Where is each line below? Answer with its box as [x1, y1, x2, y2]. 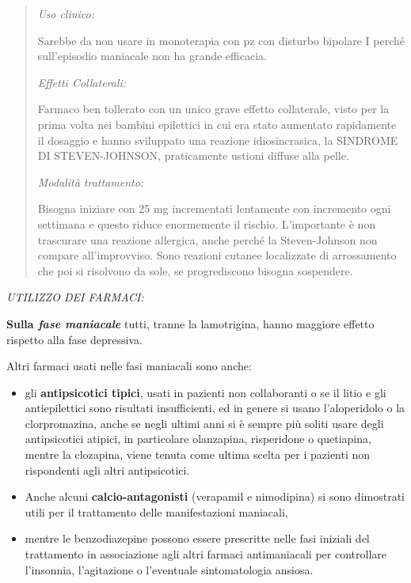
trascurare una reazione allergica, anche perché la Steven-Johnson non [37, 231, 378, 248]
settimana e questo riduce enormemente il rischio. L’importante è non [37, 215, 376, 232]
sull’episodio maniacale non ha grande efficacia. [37, 47, 267, 64]
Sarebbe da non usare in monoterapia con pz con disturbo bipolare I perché [37, 32, 405, 48]
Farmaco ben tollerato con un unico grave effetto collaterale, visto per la [37, 100, 390, 117]
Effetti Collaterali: [37, 74, 127, 90]
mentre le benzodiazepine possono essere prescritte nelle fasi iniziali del [25, 530, 370, 547]
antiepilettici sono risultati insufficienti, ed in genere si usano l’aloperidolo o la [25, 399, 405, 416]
